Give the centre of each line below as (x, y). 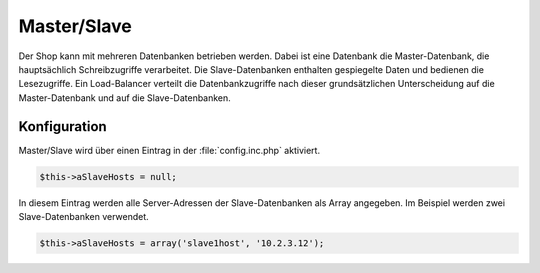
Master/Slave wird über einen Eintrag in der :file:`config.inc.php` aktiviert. (169, 150)
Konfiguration (62, 126)
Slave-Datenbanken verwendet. (83, 216)
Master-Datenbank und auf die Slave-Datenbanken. (125, 97)
